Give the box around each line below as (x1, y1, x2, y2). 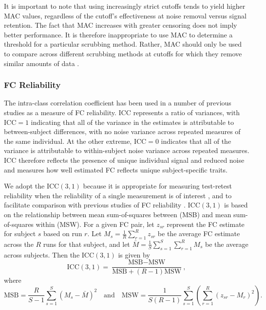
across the (4, 239, 34, 249)
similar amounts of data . (4, 58, 79, 68)
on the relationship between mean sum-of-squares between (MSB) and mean (4, 209, 231, 219)
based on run (43, 228, 82, 239)
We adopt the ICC (4, 181, 59, 191)
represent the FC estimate (167, 219, 245, 229)
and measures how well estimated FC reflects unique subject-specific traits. (4, 164, 228, 174)
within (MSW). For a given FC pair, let (36, 219, 154, 229)
